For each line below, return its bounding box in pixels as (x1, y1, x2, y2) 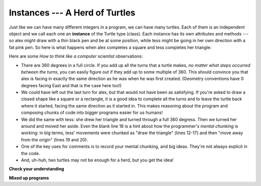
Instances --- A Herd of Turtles (9, 7, 135, 18)
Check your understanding (9, 166, 64, 172)
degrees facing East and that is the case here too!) (21, 82, 122, 88)
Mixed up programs (9, 175, 49, 181)
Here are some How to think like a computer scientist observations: (9, 53, 143, 59)
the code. (21, 150, 41, 156)
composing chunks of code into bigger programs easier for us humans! (21, 109, 163, 116)
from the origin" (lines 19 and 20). (21, 137, 88, 142)
